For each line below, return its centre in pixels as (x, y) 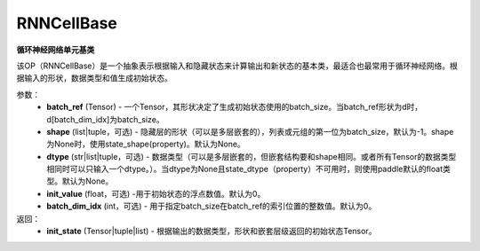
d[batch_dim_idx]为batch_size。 (105, 119)
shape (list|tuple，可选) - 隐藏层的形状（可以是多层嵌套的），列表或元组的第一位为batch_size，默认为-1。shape (250, 131)
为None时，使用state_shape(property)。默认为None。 (146, 144)
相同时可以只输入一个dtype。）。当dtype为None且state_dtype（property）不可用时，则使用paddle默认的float (245, 169)
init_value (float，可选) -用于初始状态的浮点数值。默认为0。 (156, 193)
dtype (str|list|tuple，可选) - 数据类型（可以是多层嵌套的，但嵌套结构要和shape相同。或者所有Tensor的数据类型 (252, 156)
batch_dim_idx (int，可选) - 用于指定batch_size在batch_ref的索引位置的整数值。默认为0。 (212, 206)
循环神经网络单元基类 (56, 50)
